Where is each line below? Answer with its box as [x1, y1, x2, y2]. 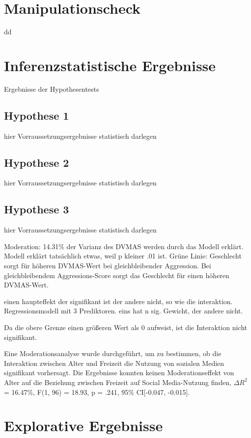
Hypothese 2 [4, 155, 69, 170]
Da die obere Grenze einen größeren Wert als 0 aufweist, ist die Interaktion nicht [4, 322, 248, 332]
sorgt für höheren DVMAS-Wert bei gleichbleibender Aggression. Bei [4, 260, 211, 271]
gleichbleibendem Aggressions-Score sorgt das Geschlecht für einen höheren [4, 270, 229, 280]
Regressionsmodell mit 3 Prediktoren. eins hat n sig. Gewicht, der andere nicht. [4, 306, 243, 316]
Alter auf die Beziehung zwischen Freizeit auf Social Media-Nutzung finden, [4, 377, 231, 387]
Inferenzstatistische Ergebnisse [4, 55, 216, 75]
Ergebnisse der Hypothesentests [4, 83, 99, 94]
